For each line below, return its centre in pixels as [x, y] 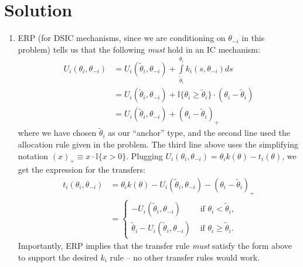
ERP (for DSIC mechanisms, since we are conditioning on [122, 38]
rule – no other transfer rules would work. [185, 257]
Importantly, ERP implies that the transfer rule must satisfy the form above [155, 246]
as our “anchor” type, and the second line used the [199, 133]
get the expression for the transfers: [81, 170]
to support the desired [58, 257]
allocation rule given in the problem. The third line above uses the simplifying [158, 144]
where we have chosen [57, 133]
